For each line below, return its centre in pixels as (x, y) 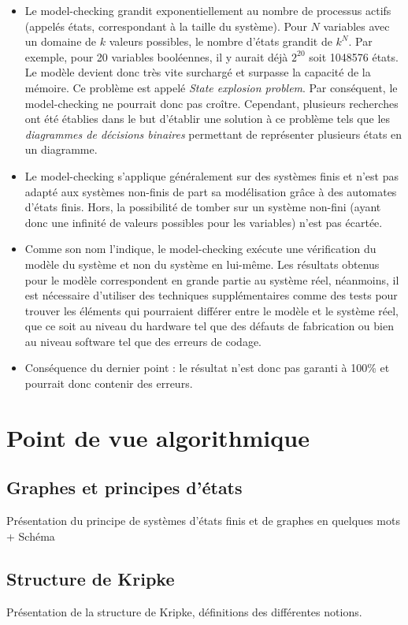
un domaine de (61, 41)
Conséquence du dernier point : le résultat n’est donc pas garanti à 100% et (207, 368)
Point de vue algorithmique (158, 437)
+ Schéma (31, 536)
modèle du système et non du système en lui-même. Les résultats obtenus (202, 264)
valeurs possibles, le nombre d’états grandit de (221, 41)
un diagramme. (61, 149)
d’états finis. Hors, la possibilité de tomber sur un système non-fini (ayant (203, 207)
